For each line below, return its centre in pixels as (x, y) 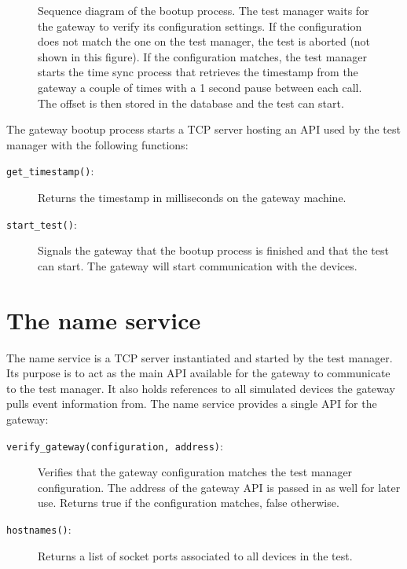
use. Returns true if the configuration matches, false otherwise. (189, 503)
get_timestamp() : (50, 171)
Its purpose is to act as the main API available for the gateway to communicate (198, 373)
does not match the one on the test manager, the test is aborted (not (204, 41)
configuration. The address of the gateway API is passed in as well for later (219, 487)
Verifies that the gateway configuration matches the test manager (195, 472)
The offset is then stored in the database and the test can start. (191, 103)
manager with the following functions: (97, 144)
